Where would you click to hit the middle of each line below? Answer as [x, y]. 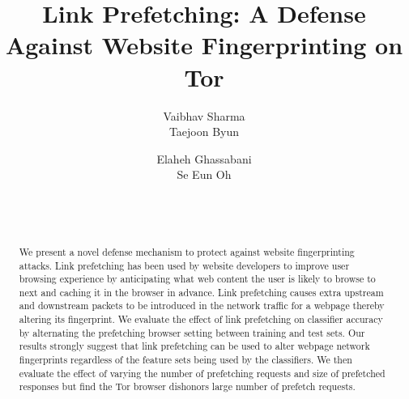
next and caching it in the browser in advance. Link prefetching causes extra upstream [201, 292]
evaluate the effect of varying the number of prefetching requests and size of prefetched [202, 373]
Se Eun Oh [204, 174]
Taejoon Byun [204, 132]
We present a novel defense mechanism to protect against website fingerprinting [187, 251]
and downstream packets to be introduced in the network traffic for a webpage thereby [202, 306]
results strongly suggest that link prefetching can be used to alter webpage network [194, 346]
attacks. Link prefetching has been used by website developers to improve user [184, 265]
